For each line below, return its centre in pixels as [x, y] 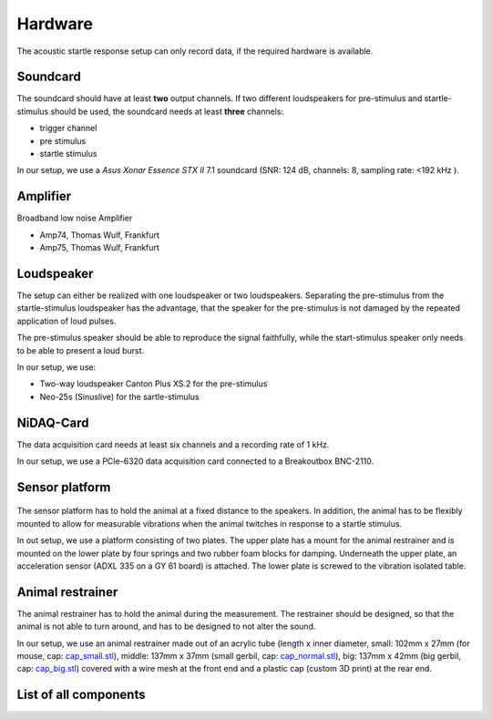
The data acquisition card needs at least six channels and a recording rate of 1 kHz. [173, 444]
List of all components [81, 695]
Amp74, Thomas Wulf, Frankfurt [99, 235]
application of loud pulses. [67, 321]
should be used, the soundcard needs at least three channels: [167, 111]
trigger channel [68, 128]
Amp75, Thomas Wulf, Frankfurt [99, 248]
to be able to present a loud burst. [81, 350]
